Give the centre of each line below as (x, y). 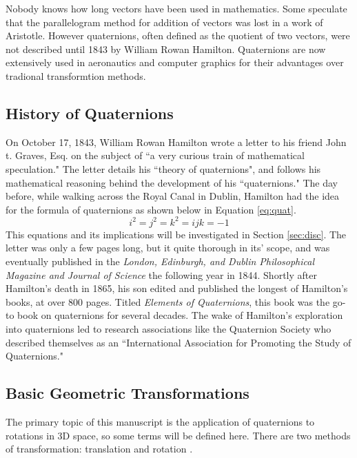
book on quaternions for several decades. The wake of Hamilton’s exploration (180, 315)
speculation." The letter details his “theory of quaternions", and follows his (163, 168)
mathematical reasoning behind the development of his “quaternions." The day (172, 182)
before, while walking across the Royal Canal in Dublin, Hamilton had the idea (173, 196)
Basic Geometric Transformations (127, 393)
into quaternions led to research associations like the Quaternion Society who (169, 328)
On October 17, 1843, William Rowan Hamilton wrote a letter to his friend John (176, 142)
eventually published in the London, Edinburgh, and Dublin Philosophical (160, 261)
